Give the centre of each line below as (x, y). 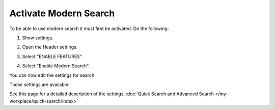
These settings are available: (39, 85)
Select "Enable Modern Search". (56, 66)
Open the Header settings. (50, 47)
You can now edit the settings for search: (53, 75)
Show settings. (38, 38)
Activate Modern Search (62, 13)
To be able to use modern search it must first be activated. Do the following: (89, 29)
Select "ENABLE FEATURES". (53, 57)
